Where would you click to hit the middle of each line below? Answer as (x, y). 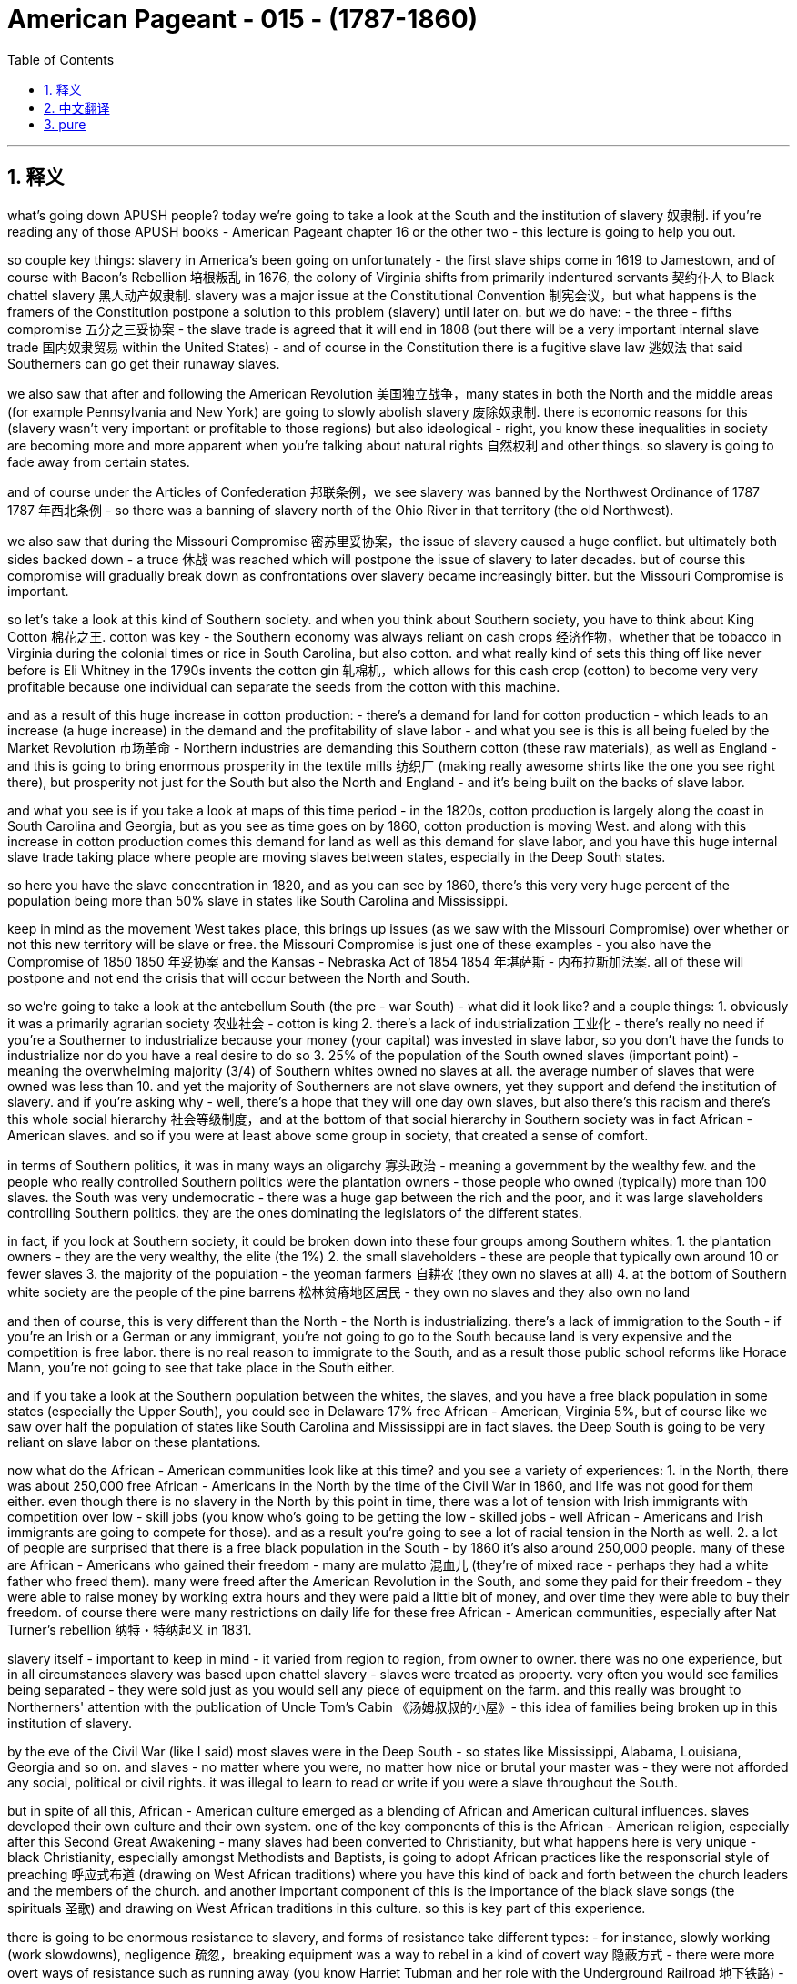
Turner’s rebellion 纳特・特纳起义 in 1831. (130, 1629)
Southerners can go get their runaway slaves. (144, 363)
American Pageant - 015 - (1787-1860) (243, 19)
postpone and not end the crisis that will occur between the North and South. (239, 977)
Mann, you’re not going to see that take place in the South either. (201, 1367)
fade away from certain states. (99, 461)
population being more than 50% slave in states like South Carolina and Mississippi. (258, 900)
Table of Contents (61, 59)
